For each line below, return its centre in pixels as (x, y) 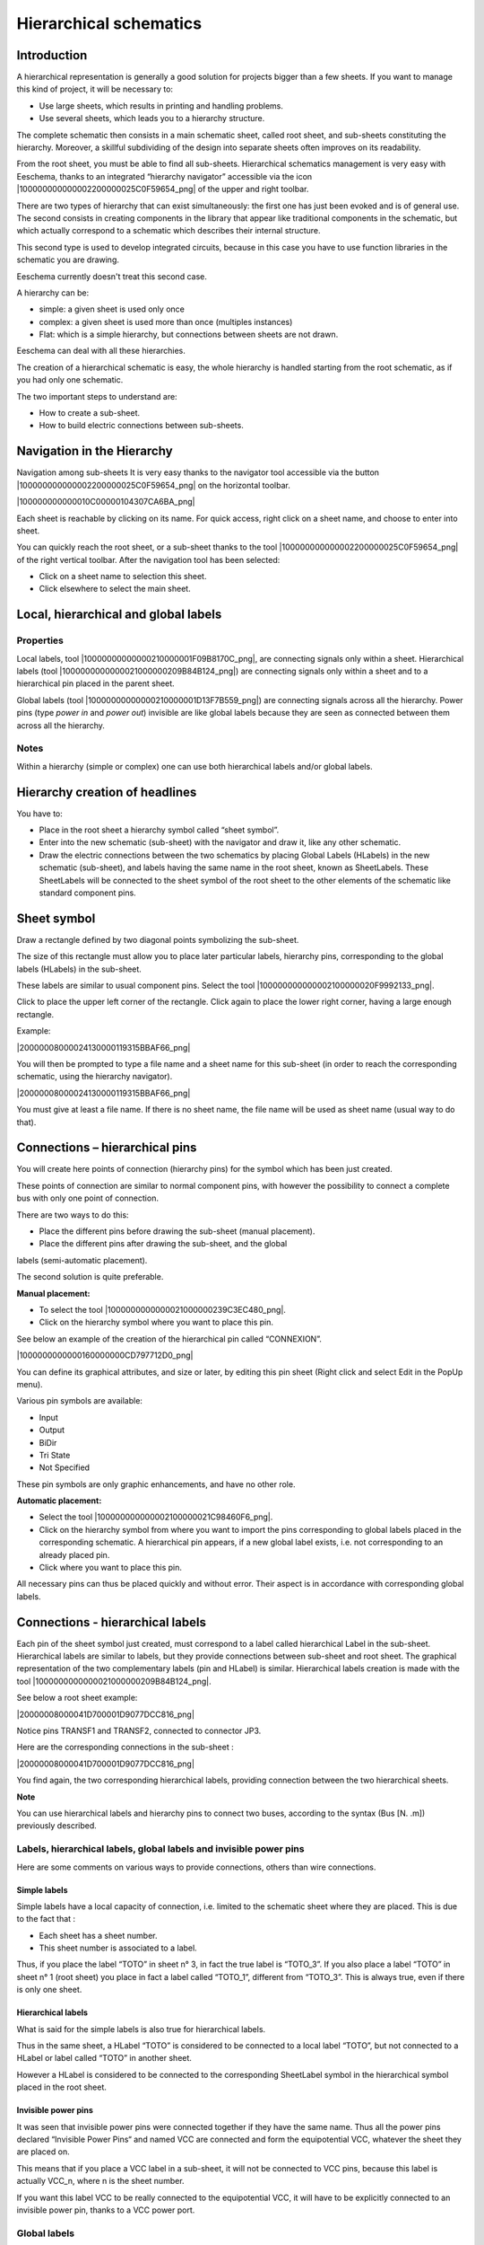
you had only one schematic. (70, 380)
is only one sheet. (49, 1990)
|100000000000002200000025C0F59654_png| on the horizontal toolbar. (153, 485)
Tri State (55, 1455)
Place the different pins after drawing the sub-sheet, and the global (163, 1244)
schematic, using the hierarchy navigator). (95, 1077)
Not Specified (64, 1467)
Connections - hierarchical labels (111, 1622)
